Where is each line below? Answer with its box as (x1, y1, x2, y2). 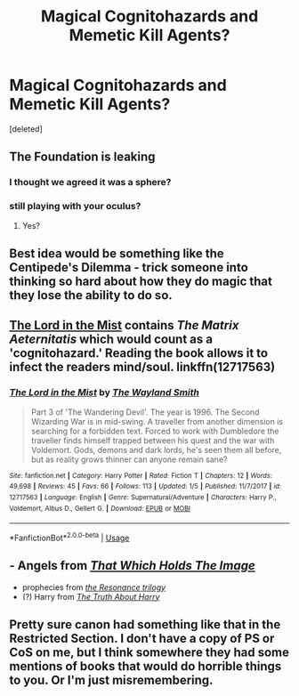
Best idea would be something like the (9, 246, 224, 261)
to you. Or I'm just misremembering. (9, 673, 214, 688)
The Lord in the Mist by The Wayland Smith (9, 386, 200, 399)
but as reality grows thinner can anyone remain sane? (30, 454, 228, 465)
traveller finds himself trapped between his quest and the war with (30, 434, 275, 446)
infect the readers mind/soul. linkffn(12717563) (9, 360, 276, 375)
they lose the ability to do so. (9, 287, 174, 303)
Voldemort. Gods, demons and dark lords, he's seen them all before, (30, 444, 282, 455)
